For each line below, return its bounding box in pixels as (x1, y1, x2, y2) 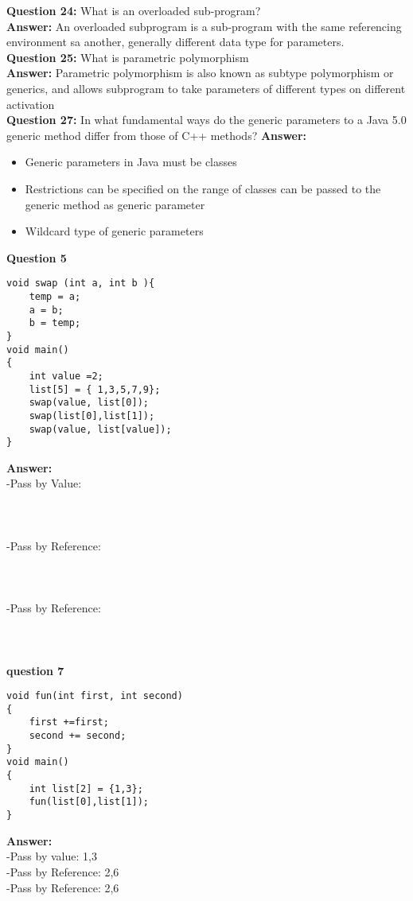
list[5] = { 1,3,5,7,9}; (29, 383, 161, 395)
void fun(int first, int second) (6, 690, 183, 702)
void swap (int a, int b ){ (6, 278, 155, 289)
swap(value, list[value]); (29, 423, 172, 435)
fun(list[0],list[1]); (29, 796, 149, 808)
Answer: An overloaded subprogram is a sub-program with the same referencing (6, 17, 402, 34)
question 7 (6, 662, 64, 678)
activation (6, 95, 55, 112)
